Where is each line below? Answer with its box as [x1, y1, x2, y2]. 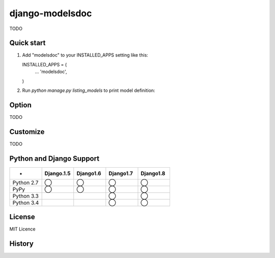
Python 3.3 [12, 192, 39, 199]
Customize [9, 127, 45, 136]
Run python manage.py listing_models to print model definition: [22, 87, 155, 94]
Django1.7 [108, 170, 133, 177]
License [9, 213, 35, 221]
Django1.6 [76, 170, 101, 177]
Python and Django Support [9, 154, 99, 163]
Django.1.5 [44, 170, 71, 177]
